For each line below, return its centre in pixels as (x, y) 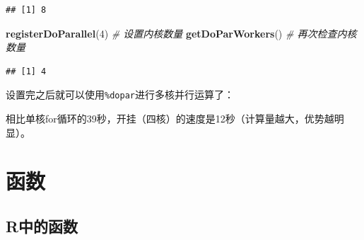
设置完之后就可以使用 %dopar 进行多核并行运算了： (120, 95)
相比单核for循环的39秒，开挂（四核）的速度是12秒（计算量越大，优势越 (170, 119)
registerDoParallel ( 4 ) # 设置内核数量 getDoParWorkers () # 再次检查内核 (181, 33)
